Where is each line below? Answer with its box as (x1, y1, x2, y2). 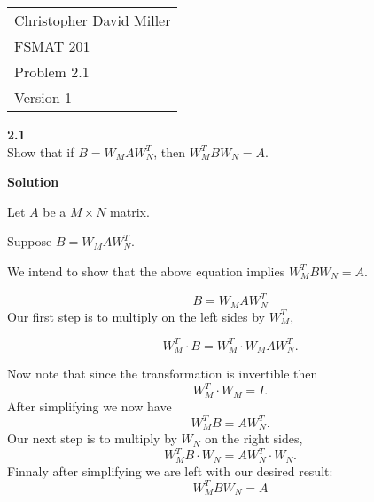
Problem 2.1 (14, 61, 90, 82)
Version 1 (14, 87, 73, 108)
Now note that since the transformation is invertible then (7, 364, 318, 383)
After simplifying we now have (7, 396, 172, 415)
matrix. (110, 202, 150, 220)
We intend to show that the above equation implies (7, 261, 285, 280)
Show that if (7, 142, 74, 161)
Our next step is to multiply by (7, 429, 177, 448)
